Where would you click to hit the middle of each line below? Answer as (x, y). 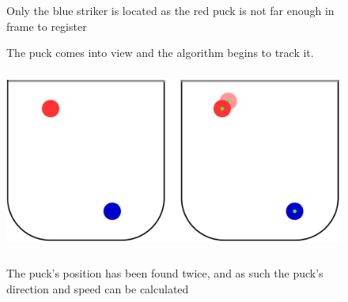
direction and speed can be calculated (98, 288)
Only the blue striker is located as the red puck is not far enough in (170, 10)
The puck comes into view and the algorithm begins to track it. (160, 53)
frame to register (47, 26)
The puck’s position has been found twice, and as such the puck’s (165, 273)
